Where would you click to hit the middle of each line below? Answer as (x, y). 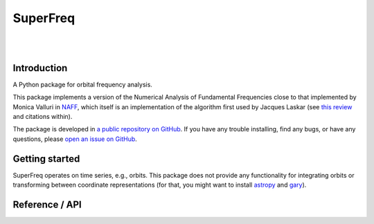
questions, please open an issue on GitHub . (75, 139)
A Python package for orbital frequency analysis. (82, 84)
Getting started (46, 159)
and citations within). (43, 117)
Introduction (40, 68)
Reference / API (47, 204)
